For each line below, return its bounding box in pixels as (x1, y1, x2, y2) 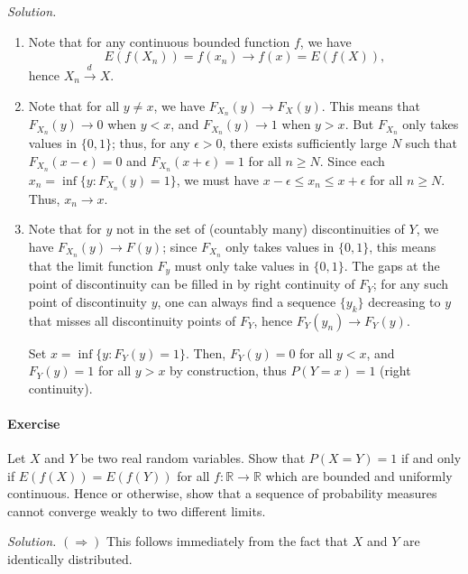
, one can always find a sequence (157, 292, 336, 310)
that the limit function (28, 255, 153, 274)
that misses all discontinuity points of (28, 310, 236, 329)
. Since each (319, 151, 385, 170)
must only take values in (174, 255, 309, 274)
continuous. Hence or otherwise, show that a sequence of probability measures (7, 484, 437, 503)
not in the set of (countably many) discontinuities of (115, 219, 405, 238)
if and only (400, 449, 462, 468)
